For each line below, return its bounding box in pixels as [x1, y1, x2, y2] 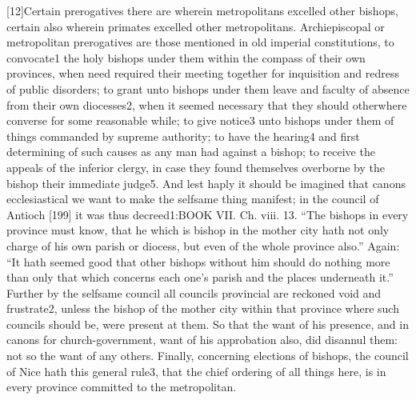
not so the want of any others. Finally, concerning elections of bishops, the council [6, 347, 409, 364]
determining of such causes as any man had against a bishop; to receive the [6, 143, 375, 160]
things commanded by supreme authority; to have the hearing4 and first [6, 127, 360, 144]
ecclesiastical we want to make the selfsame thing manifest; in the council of [6, 190, 379, 207]
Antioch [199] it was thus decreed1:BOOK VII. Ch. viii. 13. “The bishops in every [6, 206, 409, 222]
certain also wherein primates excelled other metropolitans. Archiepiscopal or [6, 18, 385, 34]
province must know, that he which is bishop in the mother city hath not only [6, 222, 390, 238]
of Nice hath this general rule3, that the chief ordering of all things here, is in [6, 362, 386, 379]
